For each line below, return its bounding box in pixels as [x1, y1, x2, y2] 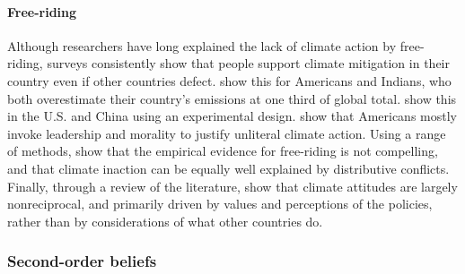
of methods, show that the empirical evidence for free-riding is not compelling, [7, 141, 438, 160]
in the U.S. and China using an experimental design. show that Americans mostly [7, 107, 457, 125]
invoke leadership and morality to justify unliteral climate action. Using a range [7, 124, 446, 142]
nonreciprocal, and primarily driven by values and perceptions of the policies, [7, 194, 433, 213]
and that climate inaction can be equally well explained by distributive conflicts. [7, 158, 450, 177]
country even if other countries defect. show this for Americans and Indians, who [7, 71, 452, 90]
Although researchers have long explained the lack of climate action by [7, 36, 397, 55]
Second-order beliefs [7, 250, 157, 272]
